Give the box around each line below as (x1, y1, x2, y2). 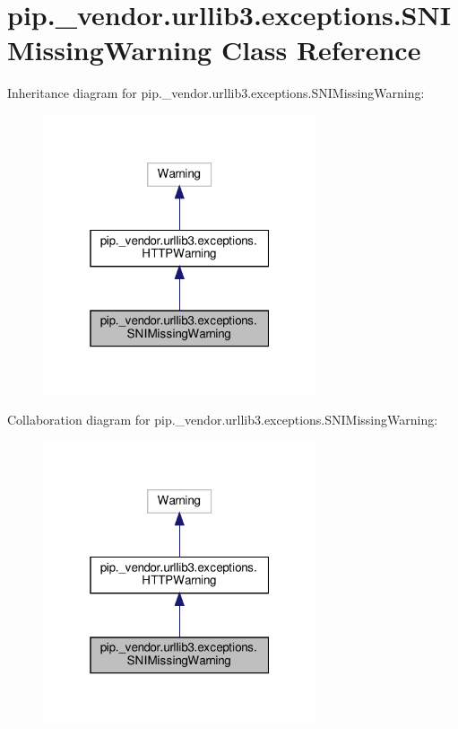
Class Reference (220, 31, 421, 68)
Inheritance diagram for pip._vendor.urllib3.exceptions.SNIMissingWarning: (7, 83, 425, 102)
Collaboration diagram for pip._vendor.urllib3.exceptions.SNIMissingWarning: (7, 410, 438, 429)
